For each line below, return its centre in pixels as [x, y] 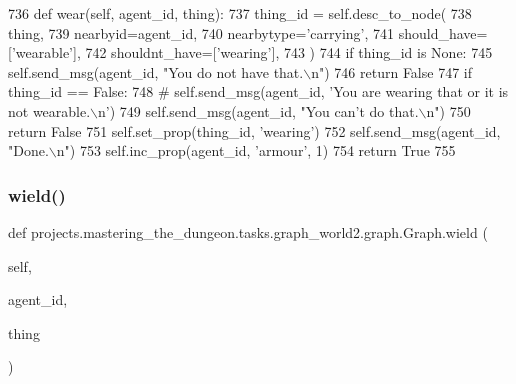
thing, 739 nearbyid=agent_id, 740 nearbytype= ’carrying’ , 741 [201, 32]
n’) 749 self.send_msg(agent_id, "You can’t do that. [258, 110]
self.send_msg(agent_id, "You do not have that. [156, 71]
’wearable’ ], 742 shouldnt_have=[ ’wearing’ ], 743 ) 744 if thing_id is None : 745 [252, 52]
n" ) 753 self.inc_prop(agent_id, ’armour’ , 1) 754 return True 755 [256, 150]
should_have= [443, 32]
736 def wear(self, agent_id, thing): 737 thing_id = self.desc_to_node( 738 [240, 13]
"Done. [28, 150]
